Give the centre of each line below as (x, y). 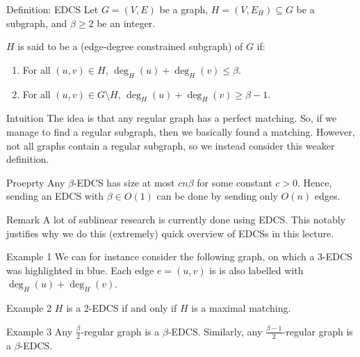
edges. (327, 196)
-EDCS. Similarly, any (215, 331)
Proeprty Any (36, 182)
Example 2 (29, 308)
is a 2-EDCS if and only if (122, 308)
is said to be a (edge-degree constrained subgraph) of (130, 46)
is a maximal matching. (241, 308)
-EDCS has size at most (124, 182)
